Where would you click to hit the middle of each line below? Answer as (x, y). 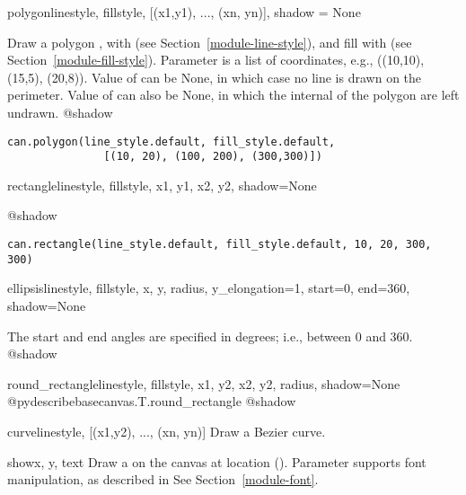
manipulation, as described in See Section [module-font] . (163, 479)
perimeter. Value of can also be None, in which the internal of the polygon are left (233, 95)
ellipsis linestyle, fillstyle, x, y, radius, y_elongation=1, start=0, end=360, (209, 288)
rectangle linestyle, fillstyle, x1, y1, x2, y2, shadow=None (162, 185)
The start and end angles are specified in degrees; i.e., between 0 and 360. (210, 336)
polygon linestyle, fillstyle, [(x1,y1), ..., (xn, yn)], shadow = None (184, 12)
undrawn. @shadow (60, 112)
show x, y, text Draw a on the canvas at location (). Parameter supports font (217, 461)
